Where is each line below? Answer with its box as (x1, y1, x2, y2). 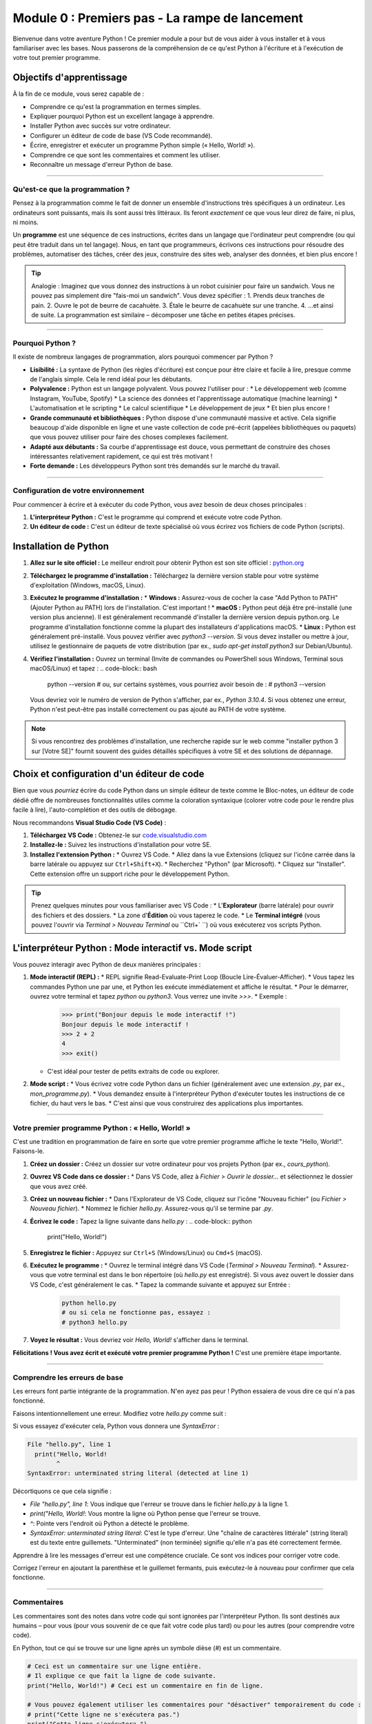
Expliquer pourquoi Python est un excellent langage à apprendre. (30, 112, 215, 121)
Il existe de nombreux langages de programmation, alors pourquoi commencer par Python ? (12, 352, 273, 361)
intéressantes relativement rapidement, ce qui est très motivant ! (30, 452, 213, 461)
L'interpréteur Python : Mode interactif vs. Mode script (12, 942, 252, 954)
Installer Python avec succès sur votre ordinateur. (30, 121, 172, 130)
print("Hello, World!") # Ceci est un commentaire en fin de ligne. (27, 1681, 264, 1690)
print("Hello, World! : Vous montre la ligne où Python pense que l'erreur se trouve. (30, 1510, 261, 1518)
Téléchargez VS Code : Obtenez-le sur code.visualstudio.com (30, 831, 207, 839)
